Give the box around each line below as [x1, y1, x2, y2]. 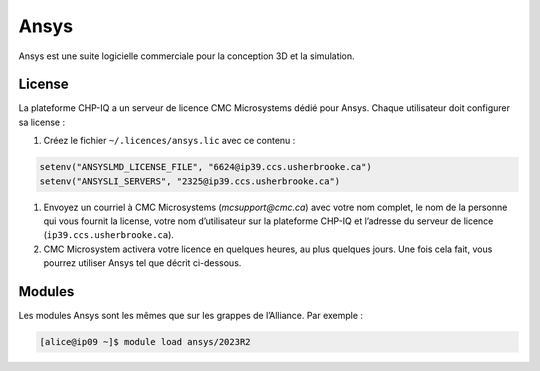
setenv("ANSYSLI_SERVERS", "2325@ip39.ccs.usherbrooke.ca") [39, 175, 341, 187]
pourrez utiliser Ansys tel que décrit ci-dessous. [43, 257, 242, 269]
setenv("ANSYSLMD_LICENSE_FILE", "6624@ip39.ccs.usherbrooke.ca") [39, 161, 372, 173]
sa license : [18, 116, 65, 128]
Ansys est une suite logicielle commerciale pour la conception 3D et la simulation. [18, 50, 355, 62]
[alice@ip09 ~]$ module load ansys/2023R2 [39, 336, 251, 348]
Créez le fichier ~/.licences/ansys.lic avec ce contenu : [43, 135, 296, 147]
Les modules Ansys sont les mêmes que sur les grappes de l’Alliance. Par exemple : [18, 310, 364, 322]
